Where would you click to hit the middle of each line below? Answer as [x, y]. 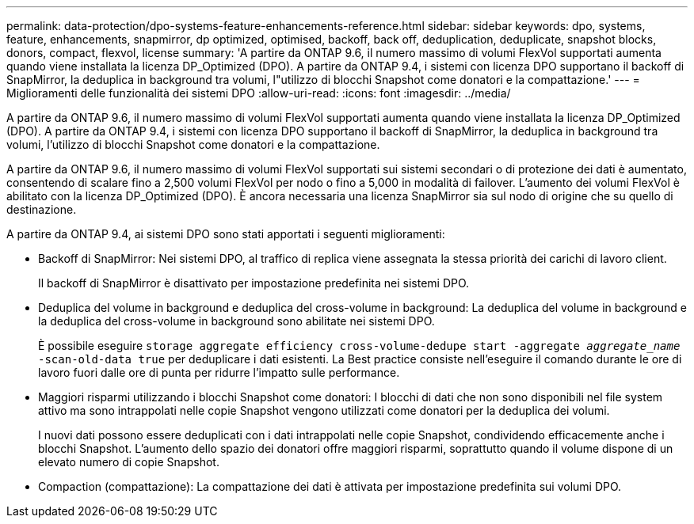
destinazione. [42, 209]
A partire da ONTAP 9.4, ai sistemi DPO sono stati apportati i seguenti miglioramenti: [226, 234]
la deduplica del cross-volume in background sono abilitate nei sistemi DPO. [236, 321]
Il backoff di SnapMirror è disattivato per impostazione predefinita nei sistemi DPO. [254, 283]
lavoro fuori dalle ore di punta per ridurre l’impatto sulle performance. [219, 372]
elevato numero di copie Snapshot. [129, 462]
